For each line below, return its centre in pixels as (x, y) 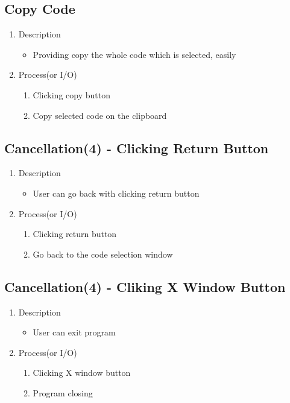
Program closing (63, 392)
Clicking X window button (82, 373)
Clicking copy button (71, 94)
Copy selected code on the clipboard (100, 115)
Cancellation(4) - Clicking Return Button (137, 148)
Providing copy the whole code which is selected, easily (134, 54)
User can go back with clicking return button (116, 193)
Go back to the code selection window (103, 254)
